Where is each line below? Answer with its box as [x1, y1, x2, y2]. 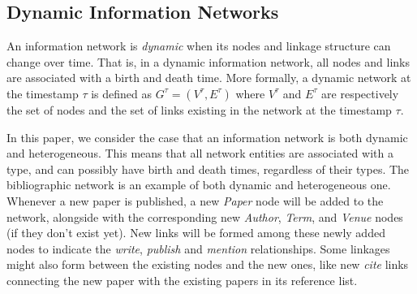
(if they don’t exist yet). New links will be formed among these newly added [6, 224, 385, 241]
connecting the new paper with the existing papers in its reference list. [6, 271, 358, 288]
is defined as [91, 84, 153, 102]
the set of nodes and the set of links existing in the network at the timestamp [6, 101, 392, 118]
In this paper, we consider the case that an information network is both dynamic [6, 128, 408, 145]
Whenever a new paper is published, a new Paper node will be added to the [6, 192, 384, 209]
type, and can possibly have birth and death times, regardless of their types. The [6, 160, 410, 177]
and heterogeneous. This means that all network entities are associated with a [6, 145, 393, 162]
